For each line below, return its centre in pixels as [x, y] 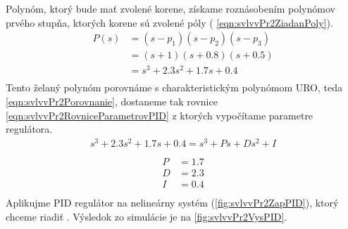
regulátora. [29, 129]
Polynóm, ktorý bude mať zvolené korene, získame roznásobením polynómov [170, 8]
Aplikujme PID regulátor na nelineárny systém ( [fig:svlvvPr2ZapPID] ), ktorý [172, 203]
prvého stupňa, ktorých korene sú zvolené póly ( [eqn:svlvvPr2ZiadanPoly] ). [169, 22]
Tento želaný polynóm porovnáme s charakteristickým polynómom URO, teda [174, 87]
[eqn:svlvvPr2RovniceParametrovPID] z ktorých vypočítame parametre [160, 115]
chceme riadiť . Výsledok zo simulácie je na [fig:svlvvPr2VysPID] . [147, 216]
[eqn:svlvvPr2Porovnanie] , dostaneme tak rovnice [112, 101]
